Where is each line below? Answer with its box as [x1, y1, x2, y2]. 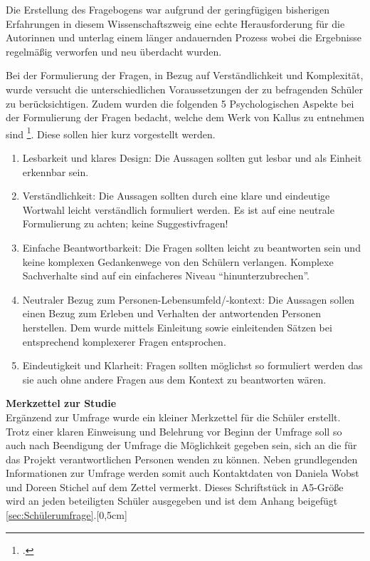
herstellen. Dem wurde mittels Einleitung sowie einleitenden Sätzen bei [22, 319, 332, 334]
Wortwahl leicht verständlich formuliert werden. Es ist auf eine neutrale [22, 202, 334, 217]
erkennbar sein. [22, 164, 89, 179]
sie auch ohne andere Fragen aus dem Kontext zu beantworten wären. [22, 371, 327, 386]
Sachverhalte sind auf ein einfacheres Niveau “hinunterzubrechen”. [22, 268, 310, 283]
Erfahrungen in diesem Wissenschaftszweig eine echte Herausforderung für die [6, 16, 345, 31]
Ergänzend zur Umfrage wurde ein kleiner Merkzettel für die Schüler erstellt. [6, 409, 341, 424]
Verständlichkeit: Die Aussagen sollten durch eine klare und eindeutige [22, 188, 330, 203]
